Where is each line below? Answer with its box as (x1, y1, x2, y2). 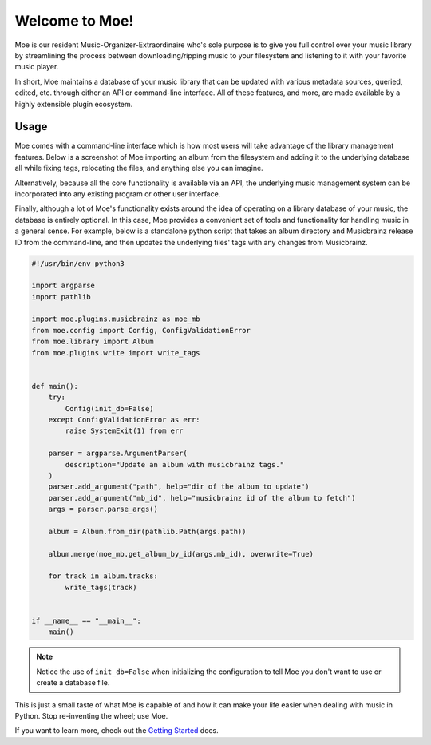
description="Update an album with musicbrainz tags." (65, 460, 285, 469)
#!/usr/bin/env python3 (31, 259, 125, 267)
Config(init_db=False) (65, 404, 155, 413)
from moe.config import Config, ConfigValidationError (31, 326, 251, 335)
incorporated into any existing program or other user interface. (14, 188, 221, 199)
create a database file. (36, 678, 110, 688)
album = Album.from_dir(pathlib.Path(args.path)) (48, 527, 247, 536)
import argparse (31, 281, 96, 291)
